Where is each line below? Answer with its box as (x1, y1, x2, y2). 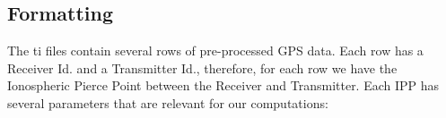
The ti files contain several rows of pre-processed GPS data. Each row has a (7, 41, 424, 60)
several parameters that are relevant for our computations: (7, 93, 328, 112)
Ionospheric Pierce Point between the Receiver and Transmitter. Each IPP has (7, 76, 440, 95)
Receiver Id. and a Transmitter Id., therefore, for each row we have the (7, 58, 398, 77)
